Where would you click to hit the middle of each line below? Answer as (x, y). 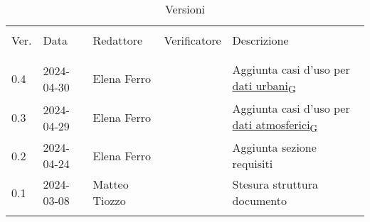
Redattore (118, 40)
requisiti (253, 164)
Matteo (111, 184)
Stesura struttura (275, 184)
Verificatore (192, 40)
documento (260, 201)
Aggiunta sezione (274, 148)
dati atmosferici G (275, 126)
